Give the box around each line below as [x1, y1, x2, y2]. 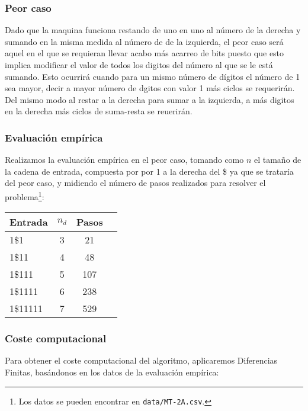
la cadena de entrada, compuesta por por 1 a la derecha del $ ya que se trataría [5, 165, 294, 177]
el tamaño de [254, 153, 301, 166]
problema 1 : [5, 188, 44, 203]
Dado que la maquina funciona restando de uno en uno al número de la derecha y [5, 24, 301, 36]
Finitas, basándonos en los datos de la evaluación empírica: [5, 366, 219, 378]
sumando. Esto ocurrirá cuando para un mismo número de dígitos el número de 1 [5, 70, 300, 82]
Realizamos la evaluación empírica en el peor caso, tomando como [5, 153, 244, 166]
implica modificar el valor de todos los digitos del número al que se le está [5, 59, 273, 70]
